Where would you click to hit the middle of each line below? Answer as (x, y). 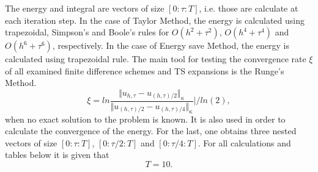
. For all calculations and (244, 142)
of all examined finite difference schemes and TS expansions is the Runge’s (145, 70)
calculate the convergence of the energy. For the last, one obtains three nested (151, 131)
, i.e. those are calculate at (249, 8)
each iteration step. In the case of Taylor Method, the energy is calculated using (155, 20)
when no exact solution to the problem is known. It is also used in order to (145, 119)
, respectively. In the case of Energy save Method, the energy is (171, 45)
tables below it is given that (57, 155)
